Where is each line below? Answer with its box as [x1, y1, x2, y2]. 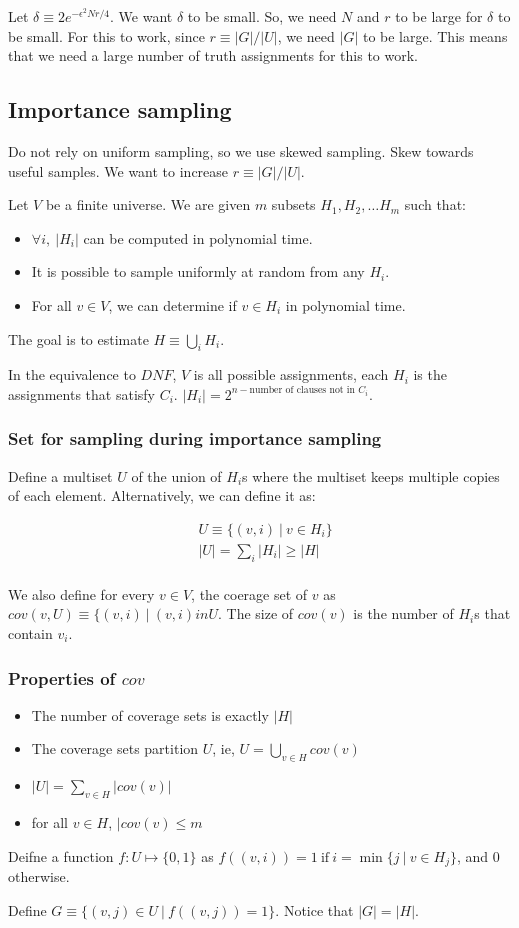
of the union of [131, 465, 222, 486]
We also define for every [8, 583, 155, 604]
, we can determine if [108, 294, 237, 315]
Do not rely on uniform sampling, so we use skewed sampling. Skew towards [8, 140, 474, 161]
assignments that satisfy [8, 383, 155, 404]
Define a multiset [8, 465, 113, 486]
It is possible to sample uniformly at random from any [31, 261, 365, 282]
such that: [404, 194, 466, 215]
